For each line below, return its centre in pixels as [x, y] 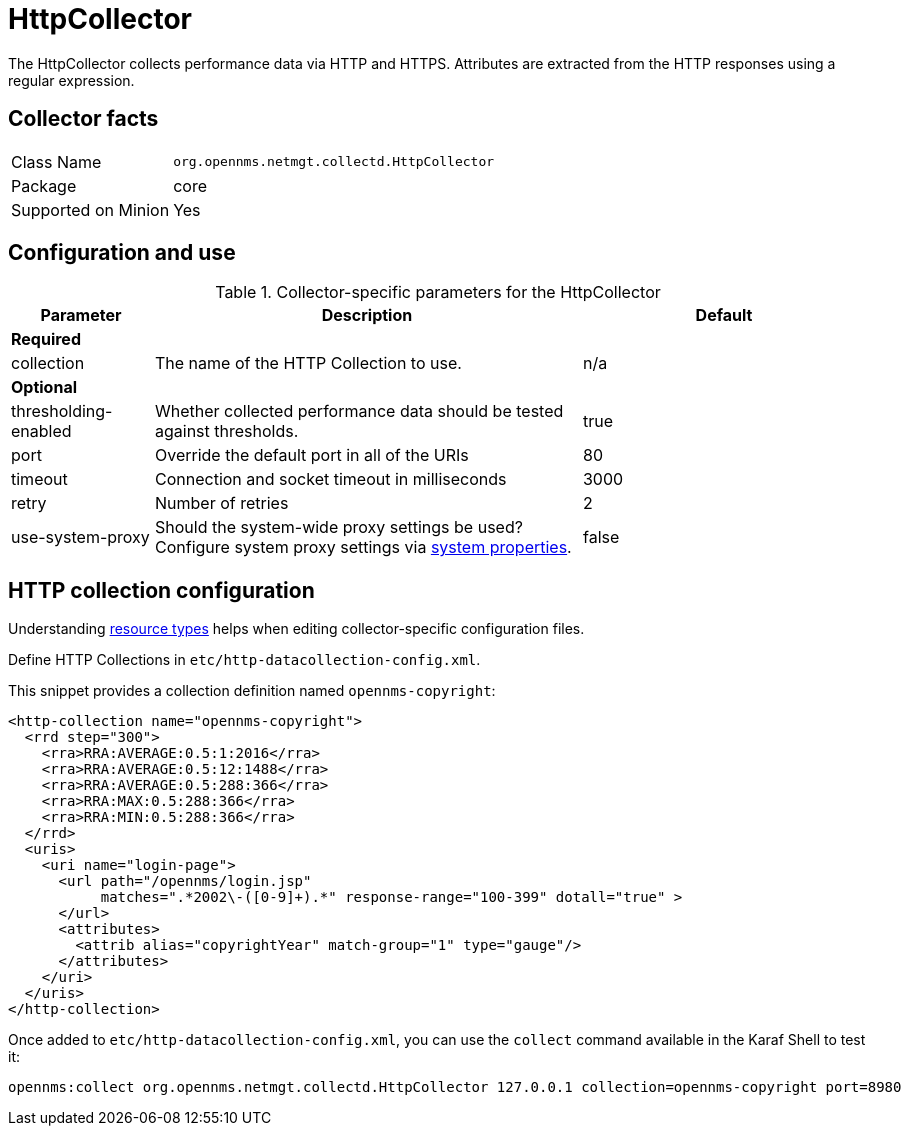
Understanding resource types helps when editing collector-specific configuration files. [296, 629]
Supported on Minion [90, 209]
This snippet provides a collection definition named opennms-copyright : [252, 691]
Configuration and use [122, 253]
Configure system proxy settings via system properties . [363, 547]
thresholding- [62, 411]
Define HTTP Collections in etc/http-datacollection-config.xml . [244, 660]
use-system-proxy [80, 537]
